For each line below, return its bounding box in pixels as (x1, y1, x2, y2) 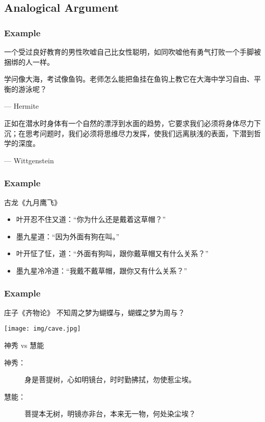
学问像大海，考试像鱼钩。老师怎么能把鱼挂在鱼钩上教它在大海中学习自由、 (4, 73, 254, 84)
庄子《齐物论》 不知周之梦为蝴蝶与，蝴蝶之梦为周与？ (4, 307, 185, 317)
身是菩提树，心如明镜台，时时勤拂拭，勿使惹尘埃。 (24, 374, 196, 385)
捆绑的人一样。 (4, 56, 54, 67)
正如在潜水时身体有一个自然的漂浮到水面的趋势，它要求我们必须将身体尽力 (4, 117, 254, 128)
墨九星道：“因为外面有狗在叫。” (16, 231, 120, 241)
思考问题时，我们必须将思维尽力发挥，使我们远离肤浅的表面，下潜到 (25, 128, 254, 138)
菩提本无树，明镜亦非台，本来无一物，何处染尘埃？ (24, 408, 196, 419)
